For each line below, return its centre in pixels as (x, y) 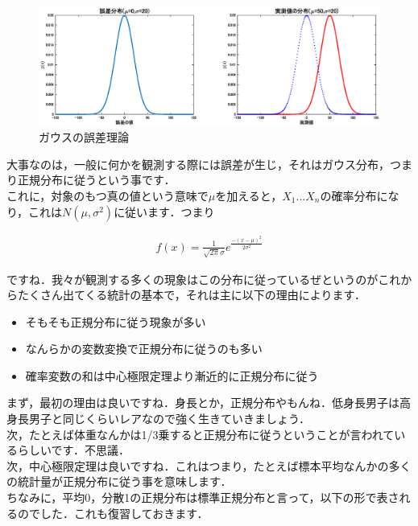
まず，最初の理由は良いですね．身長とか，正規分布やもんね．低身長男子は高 (209, 403)
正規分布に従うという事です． (96, 180)
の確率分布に (354, 196)
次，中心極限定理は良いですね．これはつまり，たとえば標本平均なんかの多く (209, 465)
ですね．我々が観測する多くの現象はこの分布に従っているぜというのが (192, 279)
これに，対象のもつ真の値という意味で (108, 196)
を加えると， (249, 196)
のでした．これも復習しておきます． (113, 513)
